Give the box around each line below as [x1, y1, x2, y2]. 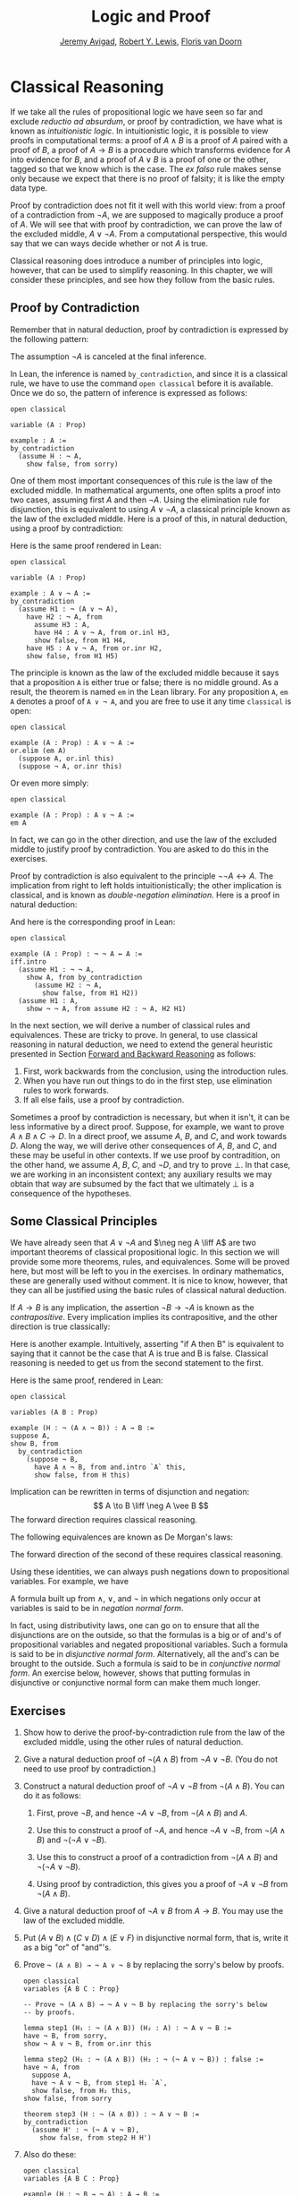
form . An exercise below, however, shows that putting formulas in [10, 1668, 251, 1678]
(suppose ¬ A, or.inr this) [18, 761, 123, 771]
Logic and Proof [91, 6, 211, 27]
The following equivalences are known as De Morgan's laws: [10, 1531, 234, 1542]
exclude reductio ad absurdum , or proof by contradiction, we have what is [10, 116, 283, 126]
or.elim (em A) [10, 746, 67, 755]
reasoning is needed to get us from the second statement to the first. [10, 1358, 264, 1368]
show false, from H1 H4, [33, 636, 127, 645]
